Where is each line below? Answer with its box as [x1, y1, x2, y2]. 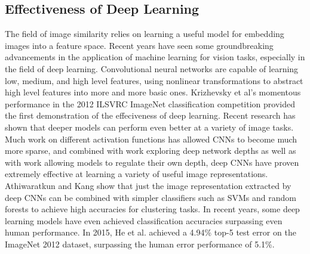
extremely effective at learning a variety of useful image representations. [5, 168, 268, 180]
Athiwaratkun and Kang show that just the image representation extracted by [5, 179, 291, 191]
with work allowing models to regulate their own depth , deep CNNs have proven [5, 156, 299, 168]
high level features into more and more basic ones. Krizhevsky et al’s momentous [5, 86, 301, 98]
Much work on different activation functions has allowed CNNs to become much [5, 132, 297, 145]
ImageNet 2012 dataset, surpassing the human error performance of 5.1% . [5, 237, 275, 250]
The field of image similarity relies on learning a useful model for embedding [5, 27, 284, 40]
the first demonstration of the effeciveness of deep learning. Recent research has [5, 109, 296, 122]
